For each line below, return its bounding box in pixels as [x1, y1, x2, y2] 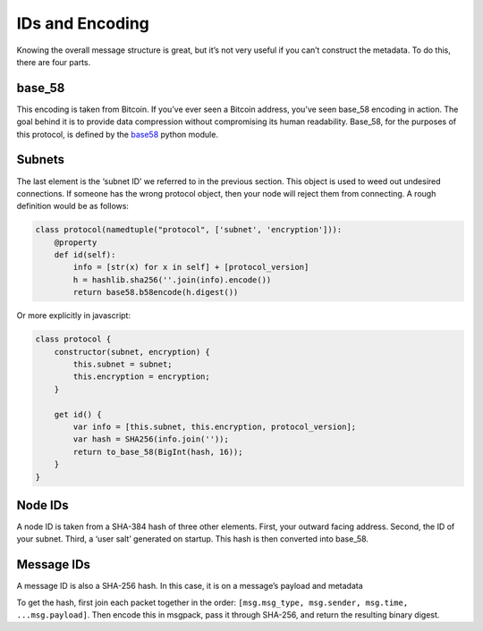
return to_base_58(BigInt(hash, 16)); [72, 447, 243, 457]
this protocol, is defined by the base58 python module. [16, 129, 219, 139]
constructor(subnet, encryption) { [54, 347, 210, 357]
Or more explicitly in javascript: [16, 310, 131, 321]
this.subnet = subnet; [72, 359, 174, 369]
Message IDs [16, 557, 91, 572]
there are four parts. [16, 56, 91, 67]
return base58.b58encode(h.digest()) [72, 287, 239, 298]
